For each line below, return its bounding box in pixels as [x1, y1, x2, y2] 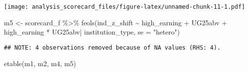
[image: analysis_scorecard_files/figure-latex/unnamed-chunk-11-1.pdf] [4, 3, 245, 10]
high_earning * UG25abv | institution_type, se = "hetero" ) [4, 27, 180, 37]
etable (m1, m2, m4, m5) [4, 58, 76, 68]
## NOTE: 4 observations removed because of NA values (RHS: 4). [4, 44, 221, 51]
